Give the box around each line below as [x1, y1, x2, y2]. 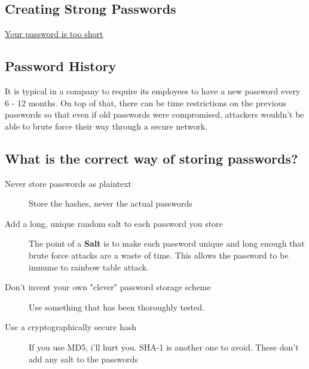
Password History [5, 57, 117, 75]
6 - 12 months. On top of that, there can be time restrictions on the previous [5, 96, 287, 109]
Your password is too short [5, 27, 103, 40]
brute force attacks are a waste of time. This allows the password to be [29, 248, 289, 261]
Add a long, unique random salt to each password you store [5, 217, 223, 229]
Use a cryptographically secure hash [5, 321, 137, 333]
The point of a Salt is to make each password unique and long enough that [29, 237, 305, 250]
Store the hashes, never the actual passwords [29, 197, 192, 210]
